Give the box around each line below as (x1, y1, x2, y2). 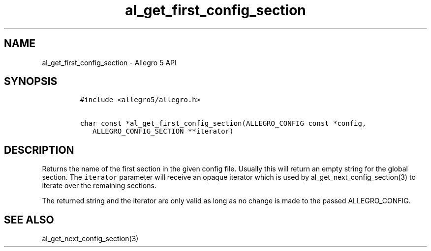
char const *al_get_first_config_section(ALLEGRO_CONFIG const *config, (80, 119, 367, 128)
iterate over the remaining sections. (42, 181, 156, 190)
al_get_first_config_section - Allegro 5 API (42, 58, 177, 67)
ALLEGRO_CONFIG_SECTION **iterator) (92, 127, 234, 136)
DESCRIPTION (4, 143, 74, 156)
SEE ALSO (4, 213, 54, 226)
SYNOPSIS (4, 75, 58, 88)
